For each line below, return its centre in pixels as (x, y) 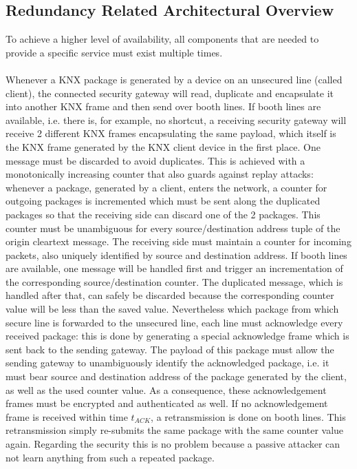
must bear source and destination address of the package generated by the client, (176, 376)
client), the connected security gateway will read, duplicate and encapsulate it (170, 93)
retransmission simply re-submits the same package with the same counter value (175, 430)
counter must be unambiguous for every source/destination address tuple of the (173, 228)
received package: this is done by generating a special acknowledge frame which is (177, 336)
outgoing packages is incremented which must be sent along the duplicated (163, 201)
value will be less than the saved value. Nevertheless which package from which (172, 309)
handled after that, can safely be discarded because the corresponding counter (170, 295)
